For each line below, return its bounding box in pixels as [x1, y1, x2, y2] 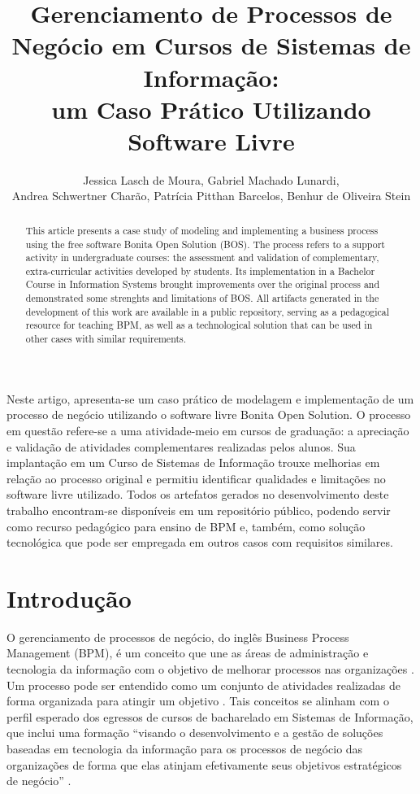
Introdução [6, 581, 132, 614]
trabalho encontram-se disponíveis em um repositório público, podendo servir [6, 501, 391, 518]
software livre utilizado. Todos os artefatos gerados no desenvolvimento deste [6, 486, 389, 503]
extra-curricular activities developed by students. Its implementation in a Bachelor [25, 264, 375, 277]
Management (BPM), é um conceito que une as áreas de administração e [6, 644, 369, 661]
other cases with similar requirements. [25, 332, 187, 346]
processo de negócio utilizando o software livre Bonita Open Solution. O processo [6, 406, 411, 423]
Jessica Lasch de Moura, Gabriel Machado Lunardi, [83, 171, 340, 188]
